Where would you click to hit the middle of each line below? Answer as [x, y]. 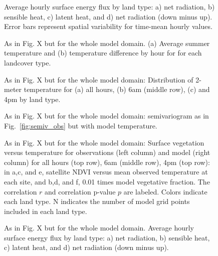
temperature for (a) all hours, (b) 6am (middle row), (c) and [117, 89]
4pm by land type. [32, 99]
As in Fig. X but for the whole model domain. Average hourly [99, 228]
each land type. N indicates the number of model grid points [97, 201]
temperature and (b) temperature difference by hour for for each [103, 53]
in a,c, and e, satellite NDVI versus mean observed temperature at [106, 172]
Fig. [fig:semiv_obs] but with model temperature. [81, 125]
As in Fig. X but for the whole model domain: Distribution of [99, 79]
